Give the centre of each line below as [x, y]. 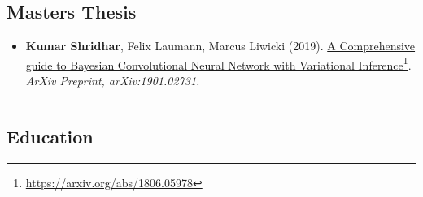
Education [50, 137]
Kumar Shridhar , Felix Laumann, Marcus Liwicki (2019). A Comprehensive [220, 46]
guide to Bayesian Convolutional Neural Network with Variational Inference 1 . [218, 63]
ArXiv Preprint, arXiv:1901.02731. [113, 81]
